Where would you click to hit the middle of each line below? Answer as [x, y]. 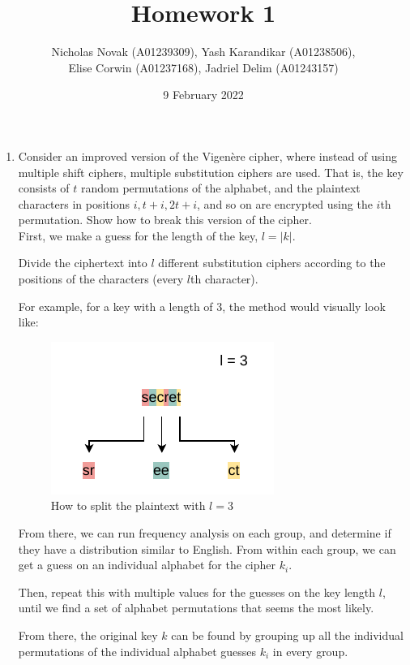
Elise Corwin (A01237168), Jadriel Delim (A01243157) [203, 67]
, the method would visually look [304, 306]
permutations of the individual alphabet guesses [137, 651]
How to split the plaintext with [128, 505]
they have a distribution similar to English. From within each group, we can [207, 548]
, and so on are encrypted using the [285, 203]
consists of [44, 188]
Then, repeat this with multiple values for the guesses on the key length [197, 592]
